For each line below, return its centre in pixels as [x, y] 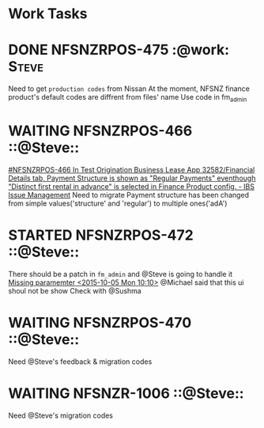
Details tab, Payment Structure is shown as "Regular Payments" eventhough [132, 178]
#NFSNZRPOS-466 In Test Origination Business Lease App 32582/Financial [132, 169]
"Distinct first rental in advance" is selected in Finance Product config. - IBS [132, 186]
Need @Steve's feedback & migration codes [80, 362]
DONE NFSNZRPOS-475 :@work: [119, 50]
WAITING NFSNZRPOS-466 [100, 131]
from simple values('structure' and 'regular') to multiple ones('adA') [118, 203]
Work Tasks [48, 14]
